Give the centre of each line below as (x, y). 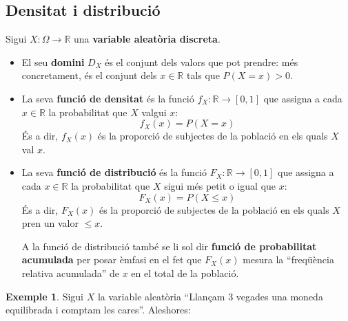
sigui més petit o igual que (220, 185)
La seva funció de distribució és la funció (114, 172)
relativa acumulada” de (71, 273)
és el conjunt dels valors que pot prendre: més (202, 62)
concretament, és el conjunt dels (89, 75)
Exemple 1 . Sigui (44, 296)
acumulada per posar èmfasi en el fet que (112, 259)
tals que (203, 75)
